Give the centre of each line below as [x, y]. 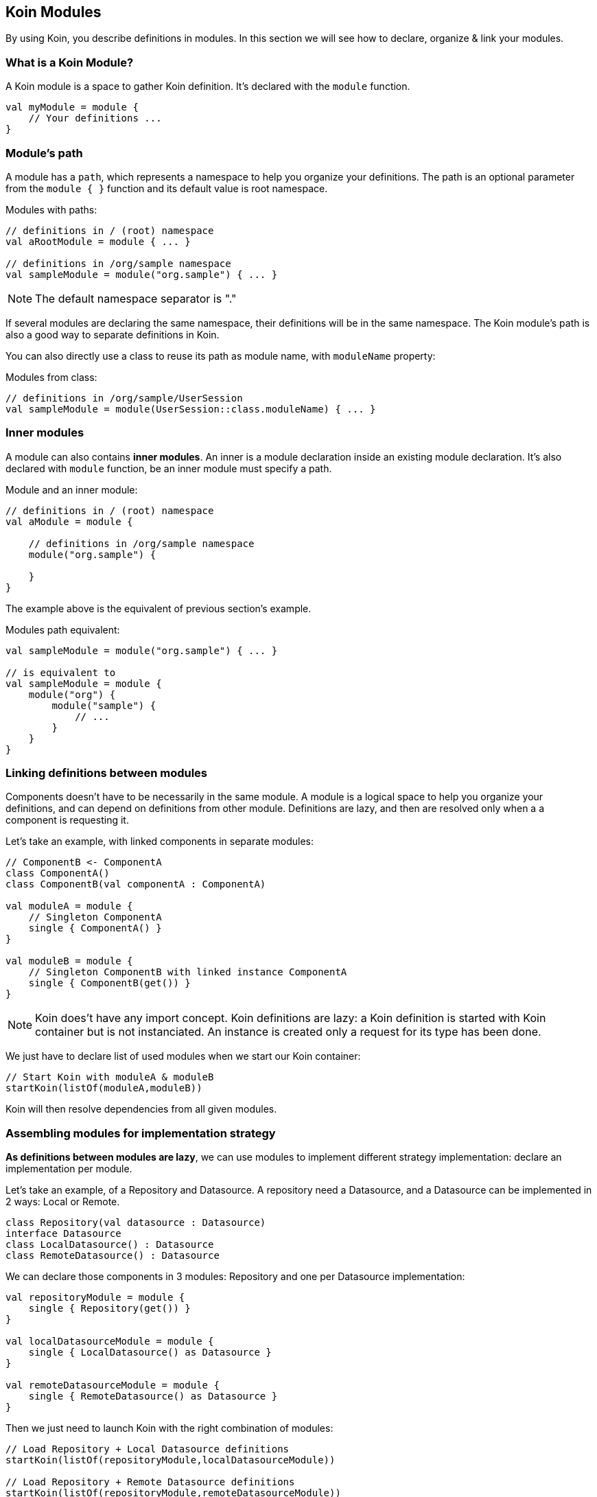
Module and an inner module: [72, 489]
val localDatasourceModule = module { [110, 1342]
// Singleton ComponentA [95, 917]
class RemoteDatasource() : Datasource [113, 1256]
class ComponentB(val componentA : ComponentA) [136, 884]
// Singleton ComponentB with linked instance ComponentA [188, 972]
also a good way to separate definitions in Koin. [113, 334]
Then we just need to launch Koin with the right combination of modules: [169, 1428]
